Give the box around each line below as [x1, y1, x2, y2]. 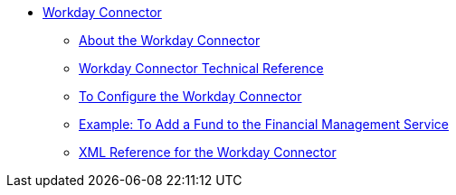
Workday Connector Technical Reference [79, 60, 324, 76]
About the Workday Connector [79, 32, 261, 48]
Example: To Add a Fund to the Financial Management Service [79, 116, 449, 132]
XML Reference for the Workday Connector [79, 144, 337, 160]
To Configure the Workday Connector [79, 88, 302, 104]
